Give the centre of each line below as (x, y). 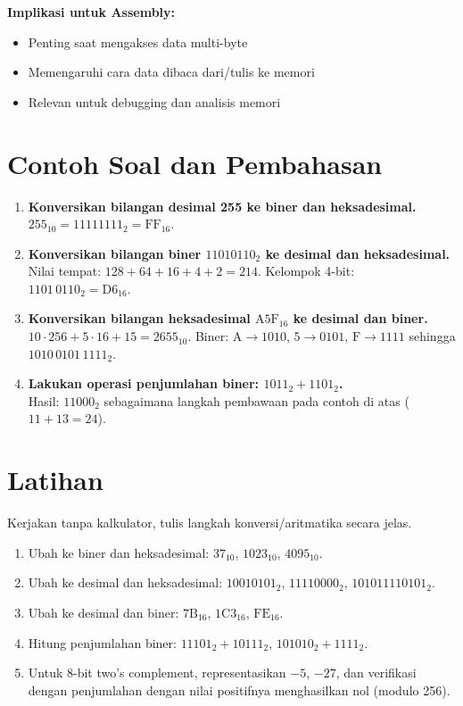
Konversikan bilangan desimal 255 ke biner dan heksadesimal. (222, 206)
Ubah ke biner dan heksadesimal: (119, 552)
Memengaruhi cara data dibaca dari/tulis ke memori (171, 72)
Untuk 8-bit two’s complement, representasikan (157, 673)
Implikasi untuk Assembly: (91, 12)
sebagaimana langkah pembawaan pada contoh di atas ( (256, 400)
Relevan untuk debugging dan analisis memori (154, 101)
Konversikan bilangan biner (115, 253)
